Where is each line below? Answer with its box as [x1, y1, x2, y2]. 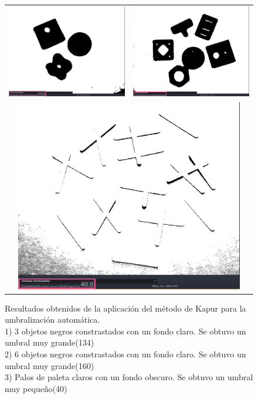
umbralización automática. [5, 313, 100, 326]
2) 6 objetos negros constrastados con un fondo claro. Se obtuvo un [5, 348, 246, 360]
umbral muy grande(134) [5, 336, 94, 349]
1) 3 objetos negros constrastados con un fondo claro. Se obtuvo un [5, 324, 246, 337]
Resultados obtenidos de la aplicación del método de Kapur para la [5, 302, 246, 314]
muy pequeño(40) [5, 382, 67, 394]
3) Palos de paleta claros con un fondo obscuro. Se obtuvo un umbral [5, 371, 253, 383]
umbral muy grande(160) [5, 359, 94, 371]
